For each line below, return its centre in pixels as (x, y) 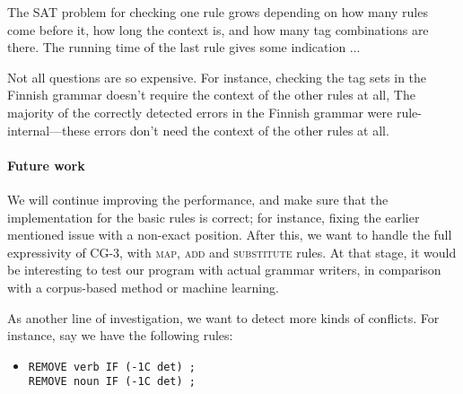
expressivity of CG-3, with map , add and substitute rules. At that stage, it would (232, 252)
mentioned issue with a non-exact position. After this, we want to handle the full (230, 235)
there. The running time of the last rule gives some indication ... (184, 47)
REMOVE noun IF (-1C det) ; (112, 382)
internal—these (49, 130)
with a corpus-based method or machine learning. (143, 287)
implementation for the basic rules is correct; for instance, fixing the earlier (214, 217)
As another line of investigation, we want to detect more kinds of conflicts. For (223, 317)
